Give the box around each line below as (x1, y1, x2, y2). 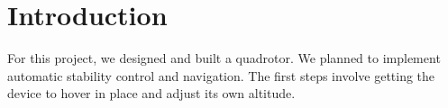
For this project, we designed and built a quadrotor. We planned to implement (7, 49, 441, 67)
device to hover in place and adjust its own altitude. (7, 84, 296, 103)
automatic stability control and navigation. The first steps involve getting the (7, 66, 435, 85)
